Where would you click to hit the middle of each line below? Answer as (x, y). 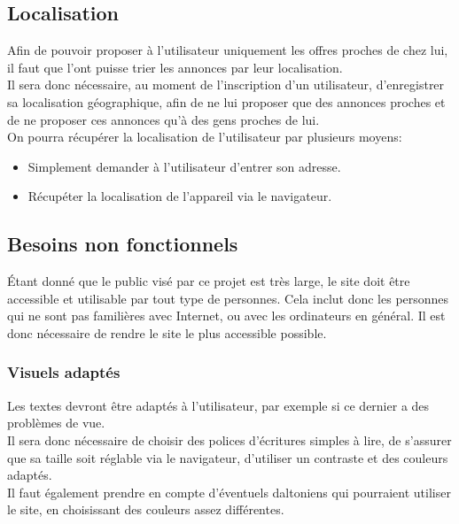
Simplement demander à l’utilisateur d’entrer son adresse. (184, 166)
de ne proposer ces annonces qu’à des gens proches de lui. (163, 119)
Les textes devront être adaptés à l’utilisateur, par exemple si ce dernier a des (218, 405)
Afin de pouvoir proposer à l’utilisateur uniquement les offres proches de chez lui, (228, 50)
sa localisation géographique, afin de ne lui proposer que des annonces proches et (226, 101)
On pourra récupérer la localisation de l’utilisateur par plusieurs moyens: (205, 137)
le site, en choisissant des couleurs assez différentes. (146, 509)
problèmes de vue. (56, 423)
